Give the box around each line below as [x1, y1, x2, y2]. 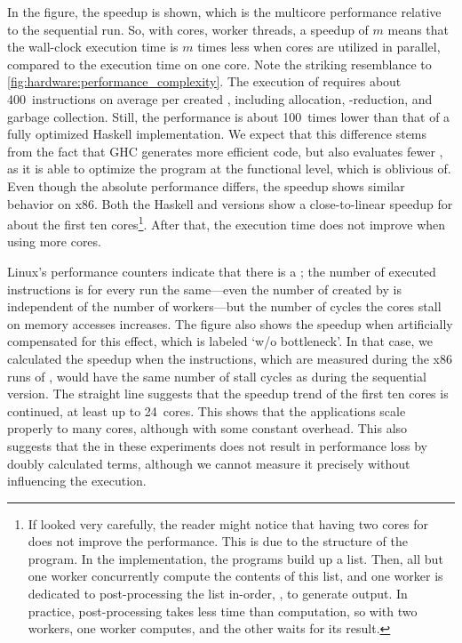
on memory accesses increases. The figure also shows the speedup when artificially [7, 314, 453, 333]
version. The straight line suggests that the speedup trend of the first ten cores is [7, 384, 449, 403]
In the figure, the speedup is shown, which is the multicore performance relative [7, 3, 442, 20]
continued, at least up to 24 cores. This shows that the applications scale [7, 401, 406, 420]
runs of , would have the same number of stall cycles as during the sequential [7, 366, 426, 385]
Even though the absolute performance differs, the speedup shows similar [7, 176, 405, 195]
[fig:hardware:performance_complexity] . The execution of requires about [7, 72, 402, 91]
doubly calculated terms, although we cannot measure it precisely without [7, 454, 410, 472]
